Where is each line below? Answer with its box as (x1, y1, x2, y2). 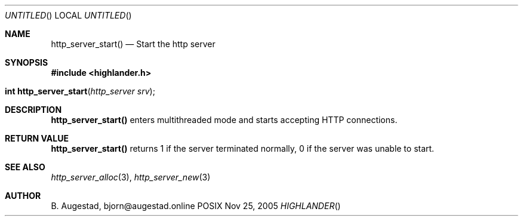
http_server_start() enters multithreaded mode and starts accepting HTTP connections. (51, 115, 398, 125)
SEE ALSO (5, 162, 45, 172)
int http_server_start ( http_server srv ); (5, 86, 155, 96)
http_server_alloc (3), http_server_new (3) (51, 172, 211, 182)
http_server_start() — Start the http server (51, 39, 216, 49)
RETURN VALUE (5, 133, 69, 143)
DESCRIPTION (5, 105, 62, 115)
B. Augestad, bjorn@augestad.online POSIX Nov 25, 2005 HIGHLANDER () (51, 201, 341, 211)
